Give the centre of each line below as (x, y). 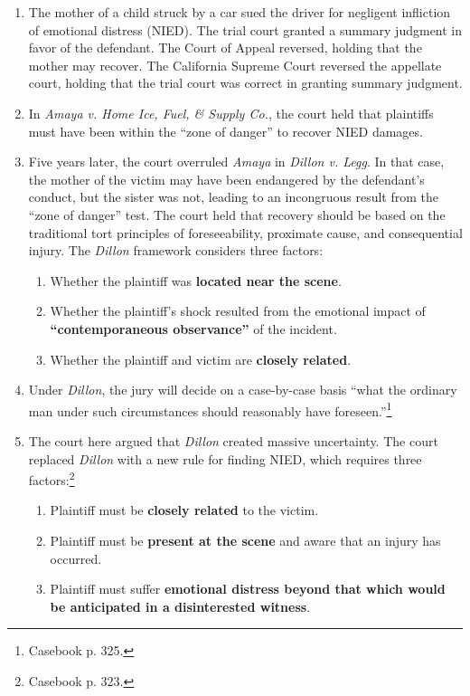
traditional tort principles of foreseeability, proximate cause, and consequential (245, 232)
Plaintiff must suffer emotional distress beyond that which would (248, 589)
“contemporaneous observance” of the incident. (193, 328)
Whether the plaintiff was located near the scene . (196, 280)
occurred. (76, 558)
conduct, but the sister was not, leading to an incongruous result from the (234, 197)
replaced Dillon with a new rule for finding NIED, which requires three (225, 458)
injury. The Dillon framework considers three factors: (176, 250)
